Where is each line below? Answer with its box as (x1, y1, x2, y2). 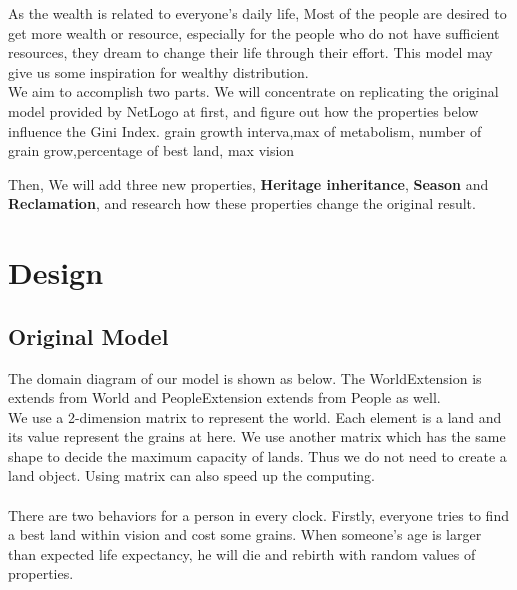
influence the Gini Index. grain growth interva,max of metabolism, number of (8, 120, 482, 141)
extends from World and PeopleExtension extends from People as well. (8, 387, 441, 408)
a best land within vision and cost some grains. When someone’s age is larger (8, 524, 482, 545)
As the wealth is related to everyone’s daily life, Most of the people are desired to (8, 3, 507, 23)
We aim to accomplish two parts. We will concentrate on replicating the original (8, 81, 499, 102)
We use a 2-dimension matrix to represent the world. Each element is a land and (8, 406, 502, 427)
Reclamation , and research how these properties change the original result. (8, 193, 476, 214)
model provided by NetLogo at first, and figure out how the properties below (8, 100, 479, 121)
